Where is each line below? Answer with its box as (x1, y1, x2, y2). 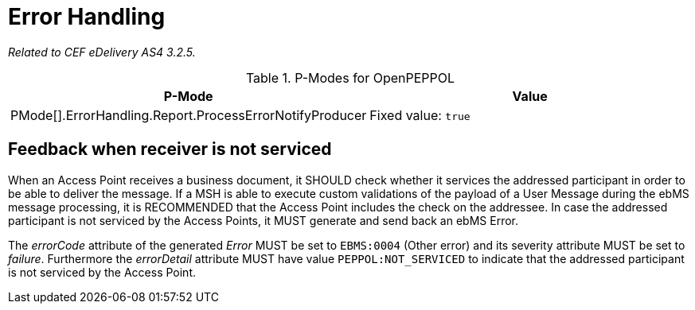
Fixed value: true (369, 107, 470, 123)
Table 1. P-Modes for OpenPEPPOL (245, 69, 455, 86)
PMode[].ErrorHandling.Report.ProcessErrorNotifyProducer (10, 107, 367, 123)
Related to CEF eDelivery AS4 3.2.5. (8, 45, 196, 59)
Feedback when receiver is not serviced (8, 139, 332, 160)
